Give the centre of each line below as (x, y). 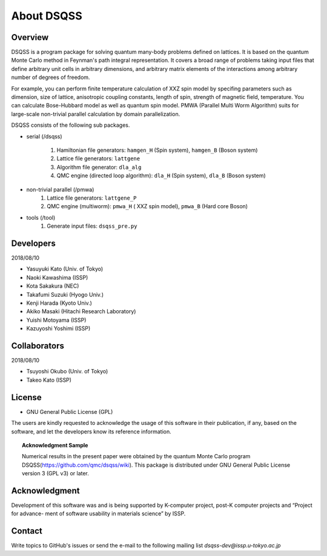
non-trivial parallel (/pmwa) (60, 189)
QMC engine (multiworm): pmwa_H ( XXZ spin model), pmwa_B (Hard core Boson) (147, 206)
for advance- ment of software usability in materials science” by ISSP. (98, 514)
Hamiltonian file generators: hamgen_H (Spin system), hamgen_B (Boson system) (157, 150)
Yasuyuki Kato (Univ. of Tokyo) (65, 269)
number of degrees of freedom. (51, 77)
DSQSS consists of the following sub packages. (71, 125)
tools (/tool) (41, 217)
